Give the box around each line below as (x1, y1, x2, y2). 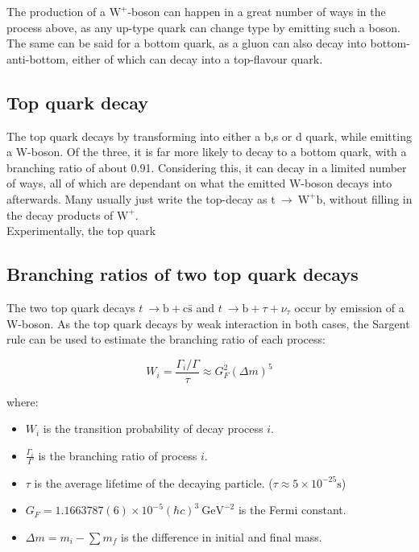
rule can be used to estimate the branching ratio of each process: (6, 331, 326, 348)
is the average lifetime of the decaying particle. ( (34, 474, 273, 491)
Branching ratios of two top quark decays (6, 262, 359, 286)
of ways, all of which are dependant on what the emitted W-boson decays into (6, 175, 392, 192)
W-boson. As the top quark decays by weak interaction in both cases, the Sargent (6, 315, 410, 332)
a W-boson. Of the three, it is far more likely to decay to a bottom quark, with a (6, 143, 407, 160)
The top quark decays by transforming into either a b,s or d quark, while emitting (6, 127, 412, 144)
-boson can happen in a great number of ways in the (127, 3, 386, 19)
